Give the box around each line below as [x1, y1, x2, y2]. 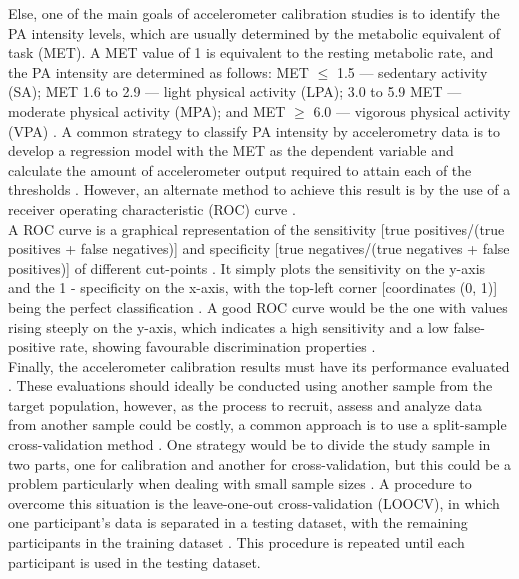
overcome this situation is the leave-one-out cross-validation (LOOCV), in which [8, 492, 500, 513]
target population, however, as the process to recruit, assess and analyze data [8, 394, 482, 415]
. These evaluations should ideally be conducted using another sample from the [8, 375, 493, 396]
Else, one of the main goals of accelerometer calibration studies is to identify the [8, 3, 500, 23]
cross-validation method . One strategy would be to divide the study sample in [8, 434, 491, 455]
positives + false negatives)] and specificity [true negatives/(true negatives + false [8, 238, 510, 259]
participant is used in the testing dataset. [8, 551, 261, 572]
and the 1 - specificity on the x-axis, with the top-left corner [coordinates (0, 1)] [8, 277, 498, 298]
